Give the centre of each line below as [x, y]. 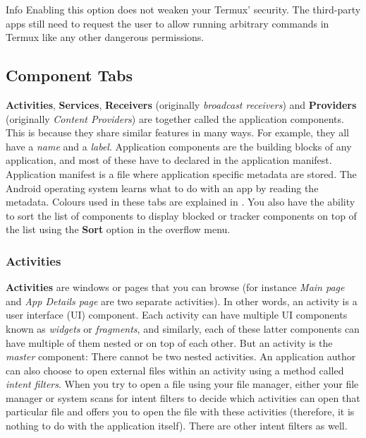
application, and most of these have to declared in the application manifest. [169, 160]
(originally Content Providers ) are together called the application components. [175, 118]
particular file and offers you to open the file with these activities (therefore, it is [180, 412]
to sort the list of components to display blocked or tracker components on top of [181, 215]
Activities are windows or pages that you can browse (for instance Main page [175, 287]
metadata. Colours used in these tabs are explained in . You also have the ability [181, 202]
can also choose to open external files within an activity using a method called [175, 370]
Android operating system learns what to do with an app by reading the [162, 188]
